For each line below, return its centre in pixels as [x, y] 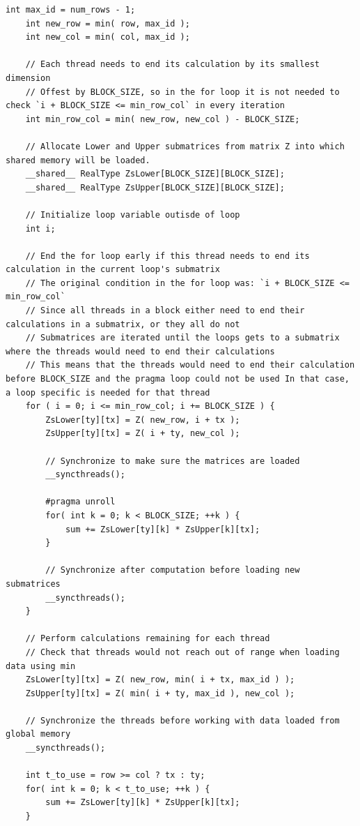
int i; [40, 228]
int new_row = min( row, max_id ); [108, 23]
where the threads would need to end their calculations [140, 351]
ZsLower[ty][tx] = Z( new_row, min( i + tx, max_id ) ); [160, 680]
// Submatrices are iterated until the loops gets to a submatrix [182, 338]
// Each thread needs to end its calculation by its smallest [173, 65]
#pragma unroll [80, 502]
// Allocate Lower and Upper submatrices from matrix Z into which [185, 146]
